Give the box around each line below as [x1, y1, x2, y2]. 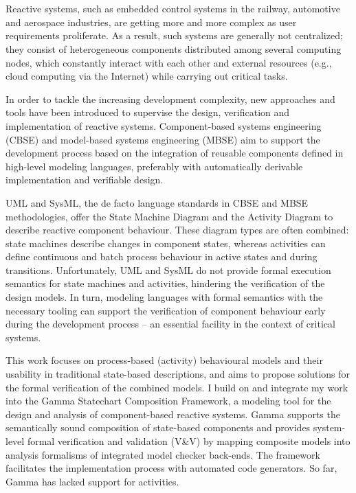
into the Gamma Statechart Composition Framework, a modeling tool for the [5, 393, 331, 408]
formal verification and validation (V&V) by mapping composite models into [27, 434, 351, 448]
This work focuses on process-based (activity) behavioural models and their [5, 353, 323, 367]
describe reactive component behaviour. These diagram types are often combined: [5, 222, 349, 237]
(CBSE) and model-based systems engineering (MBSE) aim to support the [5, 132, 320, 146]
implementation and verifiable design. [5, 172, 164, 187]
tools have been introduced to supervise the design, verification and [5, 105, 290, 119]
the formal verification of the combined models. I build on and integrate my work [5, 380, 348, 394]
